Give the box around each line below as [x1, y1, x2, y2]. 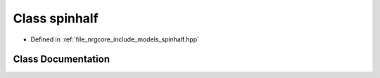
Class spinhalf [13, 11, 99, 26]
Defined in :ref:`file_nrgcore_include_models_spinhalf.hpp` [30, 35, 200, 44]
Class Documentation [13, 53, 110, 65]
